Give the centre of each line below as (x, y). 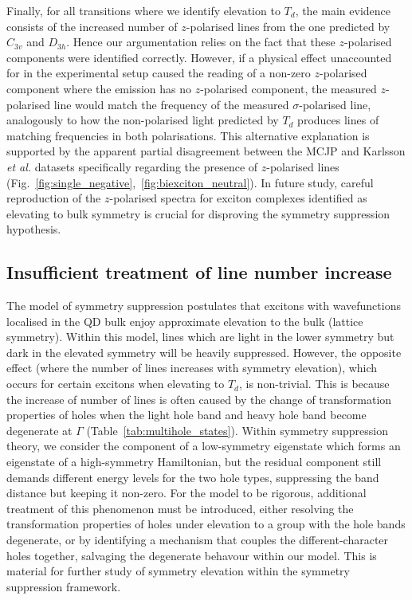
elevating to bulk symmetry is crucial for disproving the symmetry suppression (198, 213)
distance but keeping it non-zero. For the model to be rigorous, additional (186, 493)
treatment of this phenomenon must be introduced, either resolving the (180, 508)
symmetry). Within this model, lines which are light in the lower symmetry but (200, 337)
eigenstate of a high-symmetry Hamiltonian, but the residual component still (194, 462)
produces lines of (338, 120)
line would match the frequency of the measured (171, 104)
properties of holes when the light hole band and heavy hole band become (186, 415)
